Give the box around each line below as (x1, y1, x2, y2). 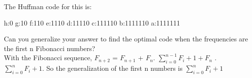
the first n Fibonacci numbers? (4, 43, 95, 53)
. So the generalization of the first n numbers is (42, 63, 183, 73)
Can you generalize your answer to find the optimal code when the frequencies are (4, 34, 248, 44)
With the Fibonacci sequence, (4, 52, 92, 63)
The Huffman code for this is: (4, 1, 92, 11)
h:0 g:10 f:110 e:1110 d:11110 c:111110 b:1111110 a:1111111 (4, 17, 180, 27)
